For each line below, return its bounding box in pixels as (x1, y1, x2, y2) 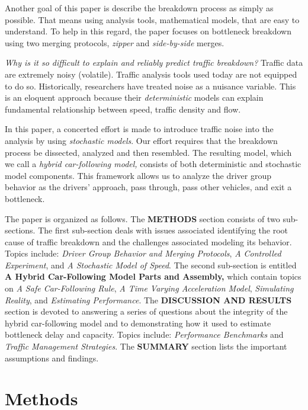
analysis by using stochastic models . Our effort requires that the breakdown (5, 134, 278, 146)
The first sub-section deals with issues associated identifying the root (38, 224, 288, 236)
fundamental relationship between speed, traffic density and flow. (5, 102, 241, 115)
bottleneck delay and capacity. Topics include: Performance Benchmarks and (5, 328, 284, 341)
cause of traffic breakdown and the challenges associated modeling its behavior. (5, 235, 292, 248)
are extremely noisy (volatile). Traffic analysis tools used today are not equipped (5, 68, 297, 80)
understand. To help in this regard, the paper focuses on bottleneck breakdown (5, 25, 291, 37)
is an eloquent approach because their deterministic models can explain (5, 91, 264, 104)
